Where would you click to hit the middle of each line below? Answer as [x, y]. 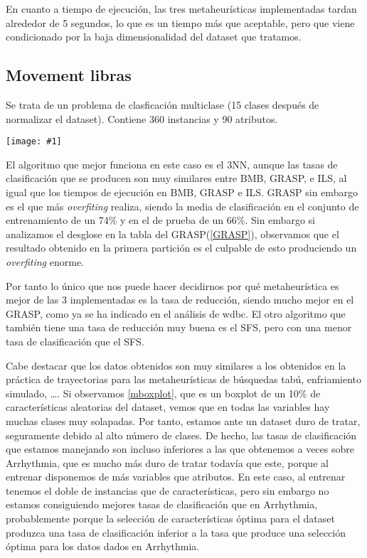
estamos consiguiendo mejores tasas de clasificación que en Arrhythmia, [162, 504]
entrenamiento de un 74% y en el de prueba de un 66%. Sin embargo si [160, 220]
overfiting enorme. [45, 261]
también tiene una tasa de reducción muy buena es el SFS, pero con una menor [179, 327]
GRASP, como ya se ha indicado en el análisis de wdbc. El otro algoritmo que [176, 313]
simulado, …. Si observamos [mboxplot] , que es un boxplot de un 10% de [163, 393]
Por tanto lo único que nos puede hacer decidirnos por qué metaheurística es [172, 285]
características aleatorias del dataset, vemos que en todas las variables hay [168, 407]
